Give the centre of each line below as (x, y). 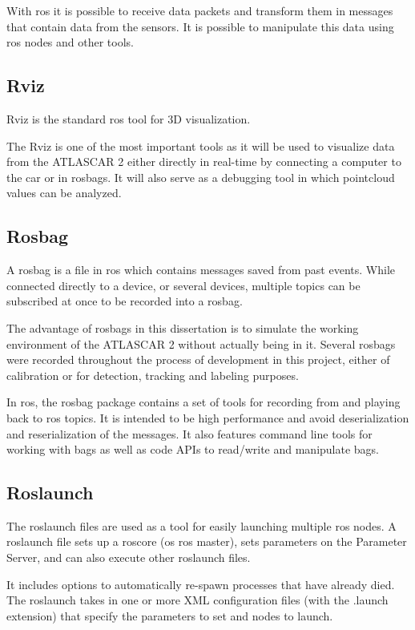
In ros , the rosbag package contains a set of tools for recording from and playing (203, 402)
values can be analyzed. (64, 193)
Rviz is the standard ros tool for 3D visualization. (129, 118)
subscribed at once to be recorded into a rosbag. (125, 301)
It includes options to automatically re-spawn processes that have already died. (201, 584)
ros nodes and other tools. (70, 42)
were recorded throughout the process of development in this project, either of (198, 359)
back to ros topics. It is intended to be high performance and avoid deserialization (208, 417)
